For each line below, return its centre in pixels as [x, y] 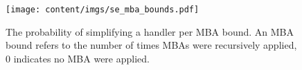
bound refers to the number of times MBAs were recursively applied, [151, 45]
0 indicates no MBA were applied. [78, 58]
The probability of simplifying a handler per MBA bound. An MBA [150, 31]
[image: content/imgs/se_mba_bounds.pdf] [103, 10]
